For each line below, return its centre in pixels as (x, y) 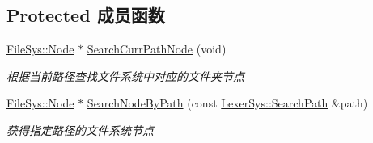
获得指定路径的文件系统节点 (80, 130)
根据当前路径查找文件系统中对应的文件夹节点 (125, 76)
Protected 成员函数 (86, 15)
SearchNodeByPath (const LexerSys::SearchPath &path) (227, 103)
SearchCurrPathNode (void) (157, 49)
